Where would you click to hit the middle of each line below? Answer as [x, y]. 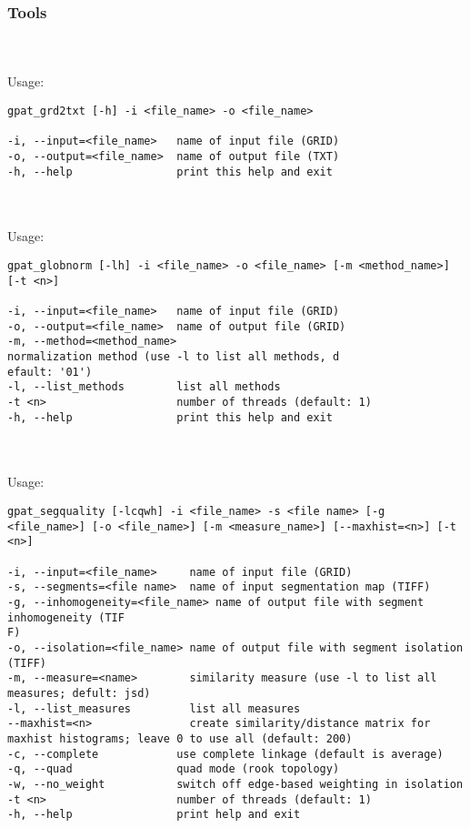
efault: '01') [50, 372]
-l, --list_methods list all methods [144, 387]
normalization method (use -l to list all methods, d [174, 357]
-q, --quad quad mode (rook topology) [174, 769]
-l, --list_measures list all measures [154, 708]
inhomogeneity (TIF [66, 617]
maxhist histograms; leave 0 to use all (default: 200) [180, 738]
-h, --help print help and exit [154, 815]
